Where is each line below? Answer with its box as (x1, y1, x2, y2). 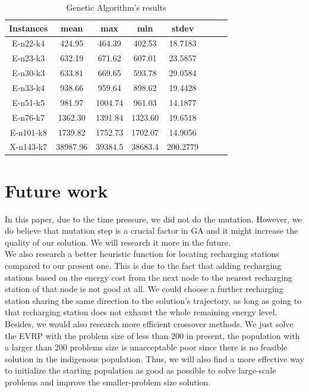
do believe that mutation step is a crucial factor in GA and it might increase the (5, 224, 298, 237)
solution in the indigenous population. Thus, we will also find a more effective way (5, 352, 304, 365)
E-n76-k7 (12, 111, 45, 123)
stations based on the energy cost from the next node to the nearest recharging (5, 271, 292, 283)
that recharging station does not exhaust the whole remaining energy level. (5, 306, 278, 318)
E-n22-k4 (12, 37, 45, 49)
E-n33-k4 (12, 81, 45, 93)
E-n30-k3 (12, 67, 45, 79)
